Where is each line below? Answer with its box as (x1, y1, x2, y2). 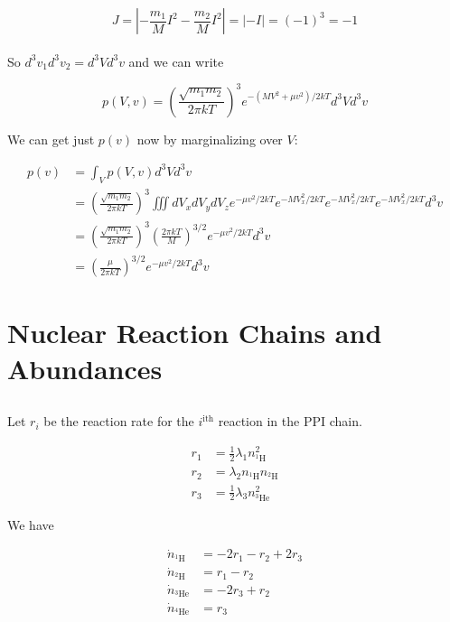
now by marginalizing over (136, 129, 283, 148)
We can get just (7, 129, 95, 148)
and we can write (128, 51, 224, 70)
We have (7, 515, 54, 534)
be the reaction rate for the (43, 412, 194, 431)
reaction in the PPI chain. (218, 412, 362, 431)
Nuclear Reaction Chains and (7, 314, 382, 351)
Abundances (7, 349, 163, 386)
